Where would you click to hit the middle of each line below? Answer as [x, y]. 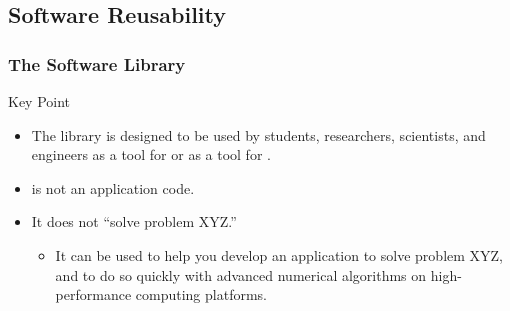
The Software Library [97, 63]
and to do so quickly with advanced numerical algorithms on [241, 274]
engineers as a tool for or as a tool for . [151, 154]
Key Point [39, 101]
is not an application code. [113, 187]
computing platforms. [201, 294]
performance [93, 294]
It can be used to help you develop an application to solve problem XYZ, [279, 254]
